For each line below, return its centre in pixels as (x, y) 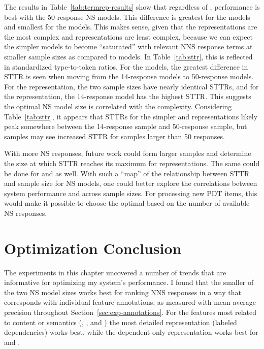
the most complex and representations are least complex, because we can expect (129, 36)
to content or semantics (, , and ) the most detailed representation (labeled (121, 322)
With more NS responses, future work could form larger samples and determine (128, 153)
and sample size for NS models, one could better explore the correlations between (131, 183)
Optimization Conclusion (93, 248)
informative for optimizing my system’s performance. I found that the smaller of (129, 282)
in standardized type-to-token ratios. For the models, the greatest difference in (126, 66)
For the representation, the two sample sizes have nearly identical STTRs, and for (131, 86)
